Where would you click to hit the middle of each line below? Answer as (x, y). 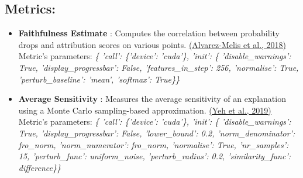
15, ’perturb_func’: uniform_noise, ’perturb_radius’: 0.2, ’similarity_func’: (155, 156)
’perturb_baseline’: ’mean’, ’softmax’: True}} (99, 79)
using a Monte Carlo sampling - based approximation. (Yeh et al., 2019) (145, 110)
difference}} (39, 167)
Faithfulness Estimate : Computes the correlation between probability (149, 33)
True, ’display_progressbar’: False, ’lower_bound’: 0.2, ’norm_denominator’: (157, 133)
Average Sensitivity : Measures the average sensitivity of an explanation (152, 99)
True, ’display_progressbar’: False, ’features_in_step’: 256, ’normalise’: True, (159, 67)
